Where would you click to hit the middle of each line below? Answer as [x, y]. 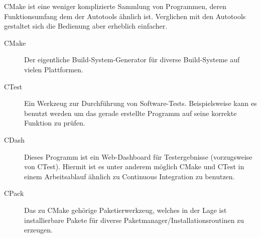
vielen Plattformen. [54, 69]
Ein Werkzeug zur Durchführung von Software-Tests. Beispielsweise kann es [141, 103]
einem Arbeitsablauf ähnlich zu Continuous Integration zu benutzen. [129, 176]
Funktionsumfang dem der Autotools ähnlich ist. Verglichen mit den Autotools [125, 16]
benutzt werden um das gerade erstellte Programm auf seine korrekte [130, 113]
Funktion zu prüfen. [55, 123]
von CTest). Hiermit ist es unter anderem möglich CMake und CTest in [134, 166]
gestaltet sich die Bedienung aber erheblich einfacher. [86, 26]
